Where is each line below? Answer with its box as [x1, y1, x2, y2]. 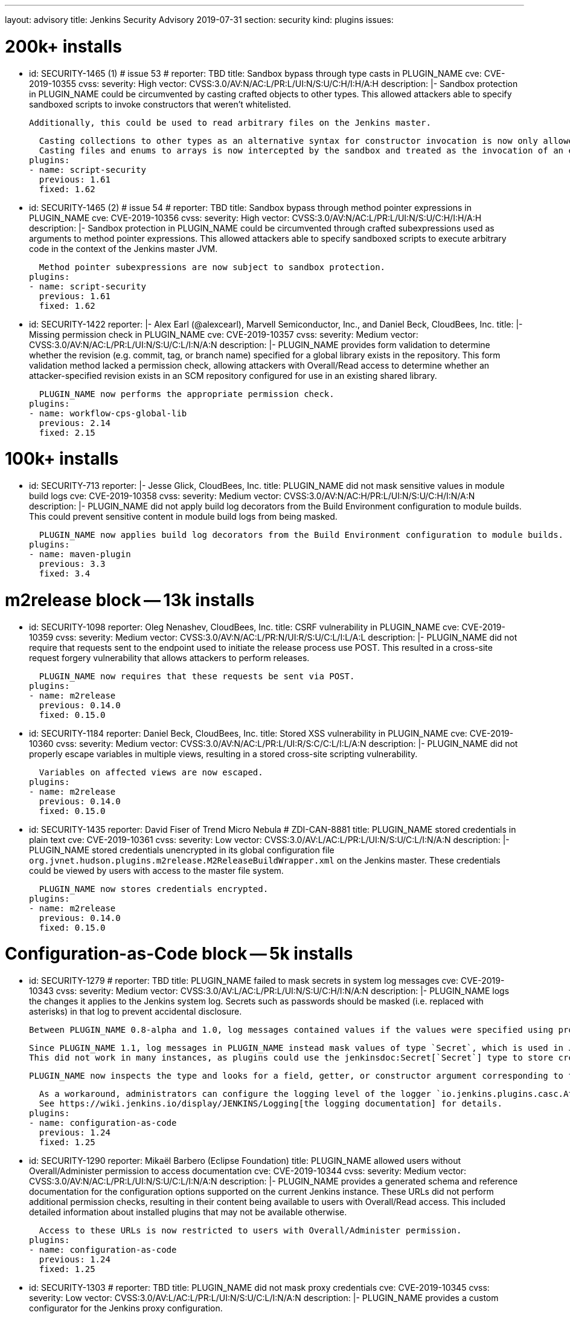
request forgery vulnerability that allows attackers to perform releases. [29, 652, 310, 663]
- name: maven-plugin [29, 549, 131, 559]
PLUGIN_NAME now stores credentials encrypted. [39, 884, 269, 894]
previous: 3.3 [39, 559, 106, 569]
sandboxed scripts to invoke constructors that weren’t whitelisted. [29, 99, 291, 109]
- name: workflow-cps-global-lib [29, 408, 187, 418]
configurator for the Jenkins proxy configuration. [29, 1303, 223, 1313]
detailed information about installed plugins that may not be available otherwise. [29, 1207, 347, 1217]
